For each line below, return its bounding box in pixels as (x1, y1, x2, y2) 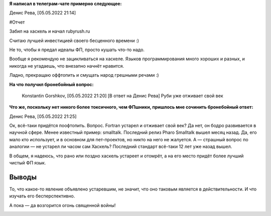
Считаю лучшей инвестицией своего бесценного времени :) (9, 38, 139, 44)
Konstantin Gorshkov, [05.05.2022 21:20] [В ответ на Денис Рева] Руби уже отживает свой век (22, 93, 223, 99)
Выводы (9, 173, 37, 181)
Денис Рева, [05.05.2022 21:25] (9, 113, 77, 119)
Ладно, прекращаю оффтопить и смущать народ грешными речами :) (9, 72, 159, 78)
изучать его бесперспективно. (9, 193, 75, 199)
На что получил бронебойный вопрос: (9, 81, 94, 87)
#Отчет (9, 19, 25, 25)
